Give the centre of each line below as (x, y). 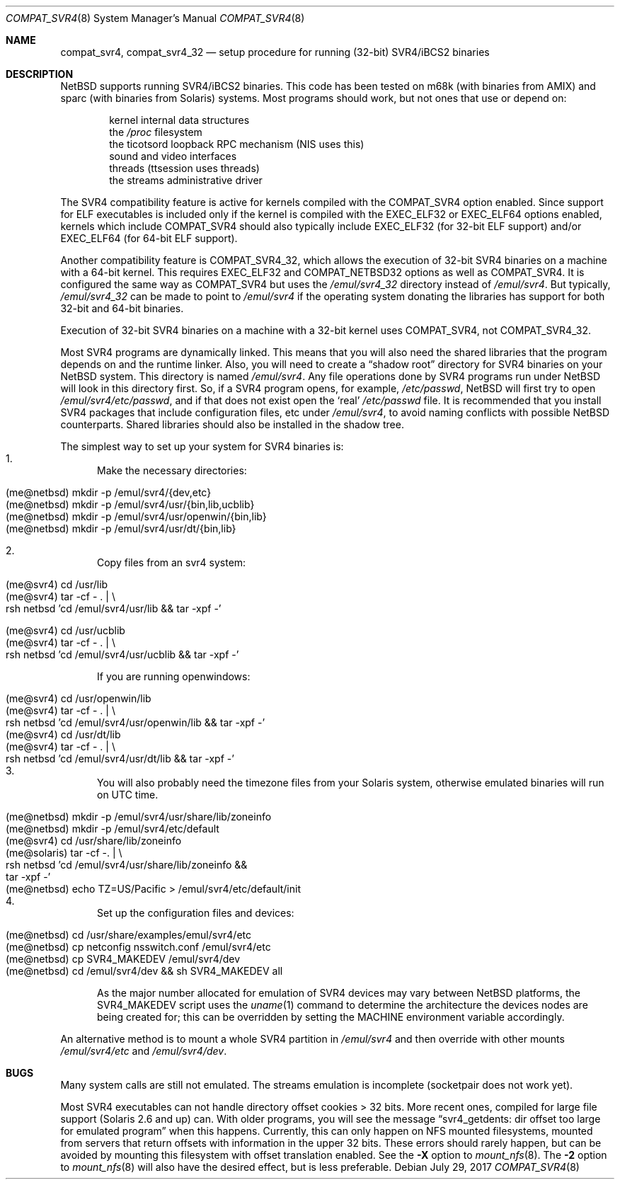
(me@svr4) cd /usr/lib (57, 584)
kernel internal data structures (179, 120)
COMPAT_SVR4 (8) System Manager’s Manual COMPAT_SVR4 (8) (155, 18)
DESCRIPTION (40, 74)
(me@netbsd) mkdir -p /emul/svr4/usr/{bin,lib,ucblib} (130, 504)
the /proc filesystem (156, 132)
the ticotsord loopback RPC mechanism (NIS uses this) (237, 144)
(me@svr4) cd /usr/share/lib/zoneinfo (94, 841)
